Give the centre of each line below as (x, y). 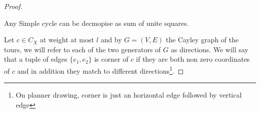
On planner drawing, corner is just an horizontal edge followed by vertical (129, 95)
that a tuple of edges (36, 59)
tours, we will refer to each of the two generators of (82, 49)
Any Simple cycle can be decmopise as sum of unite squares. (96, 23)
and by (111, 40)
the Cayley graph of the (202, 40)
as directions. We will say (209, 49)
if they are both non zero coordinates (193, 59)
